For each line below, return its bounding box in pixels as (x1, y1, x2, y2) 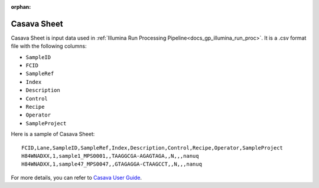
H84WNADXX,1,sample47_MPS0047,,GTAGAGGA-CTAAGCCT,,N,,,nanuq (21, 161, 202, 168)
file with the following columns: (11, 43, 87, 50)
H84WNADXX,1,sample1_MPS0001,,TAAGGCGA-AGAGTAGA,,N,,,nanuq (21, 153, 199, 159)
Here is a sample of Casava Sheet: (11, 131, 95, 138)
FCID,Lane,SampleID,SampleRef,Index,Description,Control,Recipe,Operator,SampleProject (21, 144, 284, 151)
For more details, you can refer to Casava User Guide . (11, 174, 142, 181)
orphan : (11, 4, 31, 10)
